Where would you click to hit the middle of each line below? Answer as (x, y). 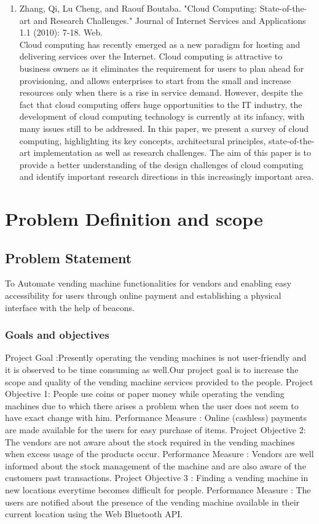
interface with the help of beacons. (70, 307)
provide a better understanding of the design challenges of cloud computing (161, 164)
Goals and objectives (57, 335)
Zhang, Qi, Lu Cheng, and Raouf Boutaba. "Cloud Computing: (138, 8)
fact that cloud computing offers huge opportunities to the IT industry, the (161, 104)
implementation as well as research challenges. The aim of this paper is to (172, 152)
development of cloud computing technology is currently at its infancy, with (162, 116)
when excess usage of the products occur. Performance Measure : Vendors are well (159, 454)
